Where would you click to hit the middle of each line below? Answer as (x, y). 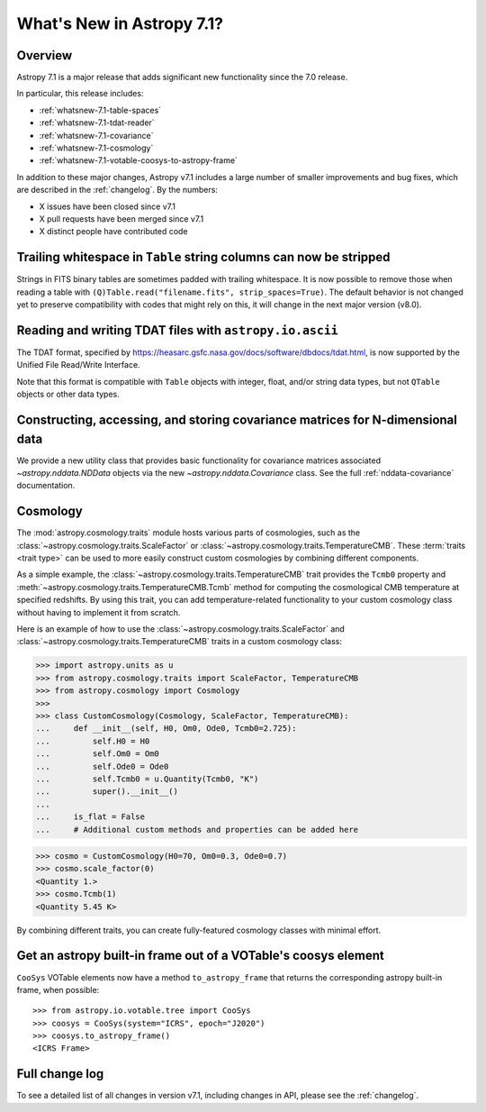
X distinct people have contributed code (113, 232)
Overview (45, 55)
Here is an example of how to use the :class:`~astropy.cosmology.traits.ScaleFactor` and (181, 629)
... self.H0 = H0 (93, 741)
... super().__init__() (107, 792)
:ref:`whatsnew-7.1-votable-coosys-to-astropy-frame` (139, 160)
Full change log (60, 1074)
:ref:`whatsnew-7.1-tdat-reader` (97, 123)
